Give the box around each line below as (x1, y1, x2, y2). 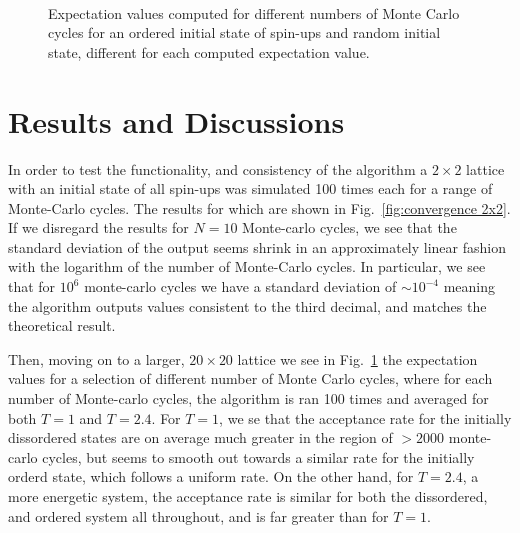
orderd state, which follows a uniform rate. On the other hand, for (8, 466, 414, 487)
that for (8, 276, 56, 297)
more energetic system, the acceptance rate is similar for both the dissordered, (8, 486, 488, 506)
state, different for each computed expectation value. (48, 41, 370, 62)
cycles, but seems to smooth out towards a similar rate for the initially (42, 446, 475, 467)
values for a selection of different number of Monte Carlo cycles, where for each (8, 368, 493, 389)
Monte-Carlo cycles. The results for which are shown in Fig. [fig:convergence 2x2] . (8, 197, 511, 218)
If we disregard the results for (8, 217, 189, 238)
